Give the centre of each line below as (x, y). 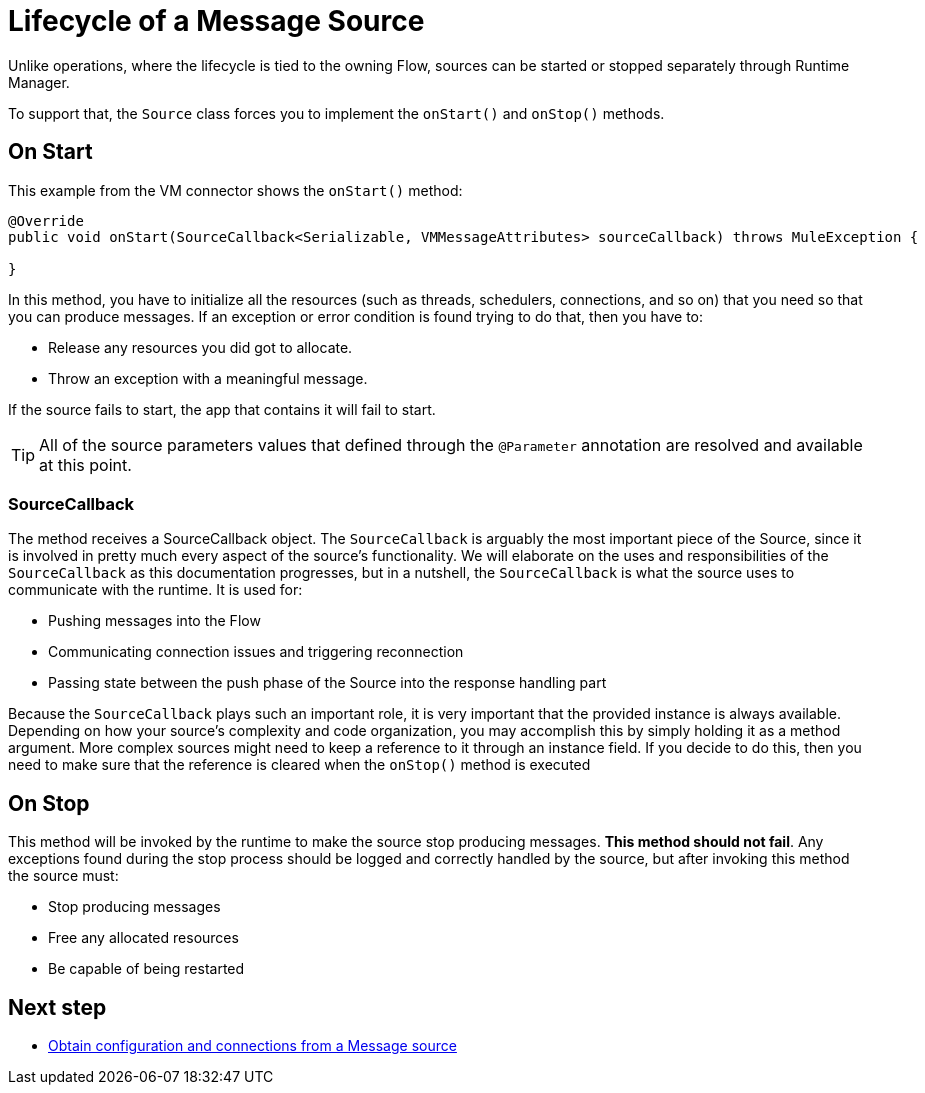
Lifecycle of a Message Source (216, 21)
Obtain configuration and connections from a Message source (252, 1046)
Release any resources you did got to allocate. (200, 347)
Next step (57, 1007)
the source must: (63, 876)
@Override (46, 220)
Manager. (39, 82)
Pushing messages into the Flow (154, 621)
